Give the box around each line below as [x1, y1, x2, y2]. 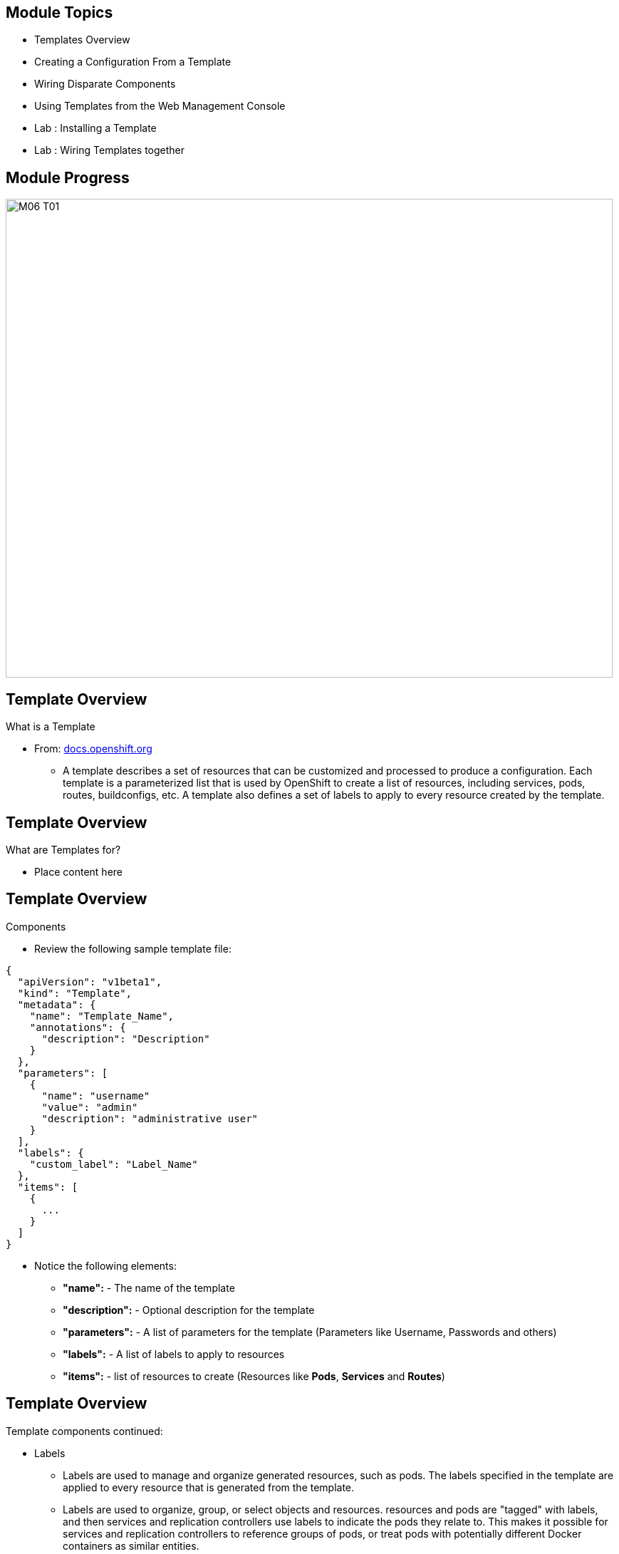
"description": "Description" [41, 1032, 210, 1045]
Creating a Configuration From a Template [34, 56, 232, 68]
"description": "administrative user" [41, 1112, 259, 1124]
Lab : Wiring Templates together [34, 144, 185, 157]
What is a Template [6, 720, 95, 733]
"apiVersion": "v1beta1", [17, 975, 162, 988]
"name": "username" [41, 1089, 150, 1102]
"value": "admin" [41, 1101, 138, 1113]
